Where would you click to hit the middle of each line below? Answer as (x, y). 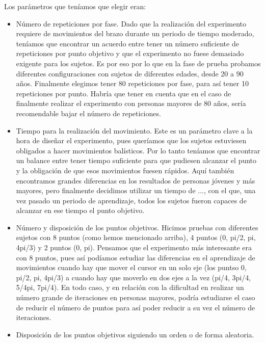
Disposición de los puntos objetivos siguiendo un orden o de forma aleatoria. (135, 334)
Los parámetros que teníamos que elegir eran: (75, 6)
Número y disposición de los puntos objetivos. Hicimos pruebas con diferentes (137, 227)
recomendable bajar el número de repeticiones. (88, 113)
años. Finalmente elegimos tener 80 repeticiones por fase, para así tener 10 (132, 83)
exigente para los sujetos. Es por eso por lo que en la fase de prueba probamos (138, 63)
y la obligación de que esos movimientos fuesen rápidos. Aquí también (125, 170)
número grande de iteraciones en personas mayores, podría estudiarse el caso (136, 297)
